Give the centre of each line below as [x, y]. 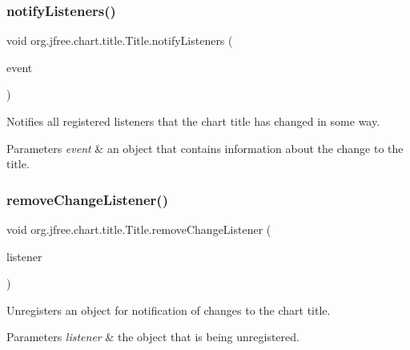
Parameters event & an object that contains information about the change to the [205, 148]
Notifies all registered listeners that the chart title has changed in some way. [193, 121]
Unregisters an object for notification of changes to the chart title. [169, 310]
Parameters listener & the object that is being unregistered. [153, 337]
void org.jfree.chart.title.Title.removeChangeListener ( [139, 229]
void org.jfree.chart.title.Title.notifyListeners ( [120, 40]
